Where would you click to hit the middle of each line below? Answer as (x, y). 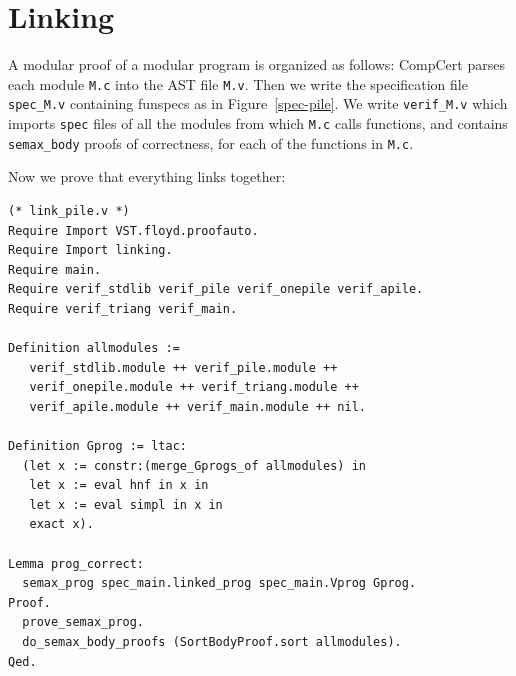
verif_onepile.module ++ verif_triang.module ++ (194, 387)
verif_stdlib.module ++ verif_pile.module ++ (183, 367)
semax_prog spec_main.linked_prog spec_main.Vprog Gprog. (219, 583)
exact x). (61, 524)
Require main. (55, 269)
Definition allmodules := (94, 348)
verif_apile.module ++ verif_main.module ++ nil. (197, 406)
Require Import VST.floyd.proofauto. (133, 230)
